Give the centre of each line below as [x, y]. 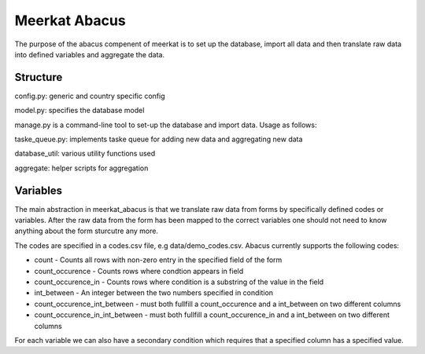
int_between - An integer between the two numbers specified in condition [154, 293]
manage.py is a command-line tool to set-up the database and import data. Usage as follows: [166, 125]
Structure [39, 77]
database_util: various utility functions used [85, 154]
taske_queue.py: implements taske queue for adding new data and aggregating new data [159, 139]
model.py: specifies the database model [79, 111]
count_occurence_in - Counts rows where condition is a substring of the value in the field [179, 282]
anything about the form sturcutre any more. [87, 231]
